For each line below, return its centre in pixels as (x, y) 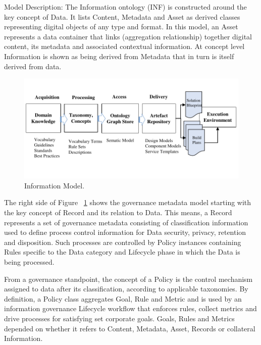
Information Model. (55, 185)
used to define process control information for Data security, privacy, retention (125, 232)
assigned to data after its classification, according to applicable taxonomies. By (126, 289)
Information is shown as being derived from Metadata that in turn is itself (119, 56)
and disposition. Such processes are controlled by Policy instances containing (123, 242)
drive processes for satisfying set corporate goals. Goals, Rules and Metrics (119, 318)
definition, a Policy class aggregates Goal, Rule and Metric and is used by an (123, 298)
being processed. (29, 262)
